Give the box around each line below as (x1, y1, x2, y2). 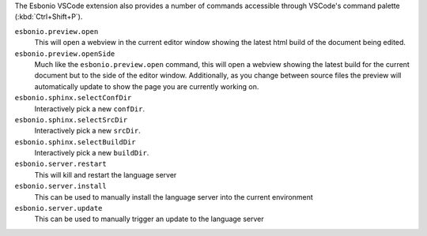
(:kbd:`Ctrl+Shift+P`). (14, 12, 83, 21)
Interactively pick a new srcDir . (34, 126, 142, 136)
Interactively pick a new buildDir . (34, 148, 149, 158)
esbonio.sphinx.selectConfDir (14, 93, 132, 103)
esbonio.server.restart (14, 159, 107, 169)
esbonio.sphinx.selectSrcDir (14, 115, 128, 124)
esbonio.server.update (14, 204, 103, 213)
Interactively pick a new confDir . (34, 103, 145, 114)
